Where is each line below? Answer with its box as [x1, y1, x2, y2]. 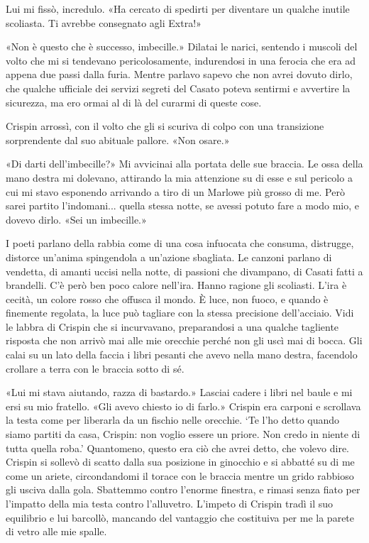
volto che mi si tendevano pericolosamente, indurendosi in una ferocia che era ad [6, 53, 356, 67]
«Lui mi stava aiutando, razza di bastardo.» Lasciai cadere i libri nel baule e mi [6, 385, 353, 400]
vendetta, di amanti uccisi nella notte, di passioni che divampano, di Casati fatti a [6, 263, 363, 278]
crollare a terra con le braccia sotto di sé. [6, 361, 184, 375]
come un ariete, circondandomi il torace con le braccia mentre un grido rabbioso [6, 468, 354, 483]
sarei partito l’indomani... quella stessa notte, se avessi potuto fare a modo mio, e [6, 198, 360, 213]
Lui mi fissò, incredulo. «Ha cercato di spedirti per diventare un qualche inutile [6, 1, 350, 16]
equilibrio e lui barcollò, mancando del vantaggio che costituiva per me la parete [6, 510, 355, 525]
